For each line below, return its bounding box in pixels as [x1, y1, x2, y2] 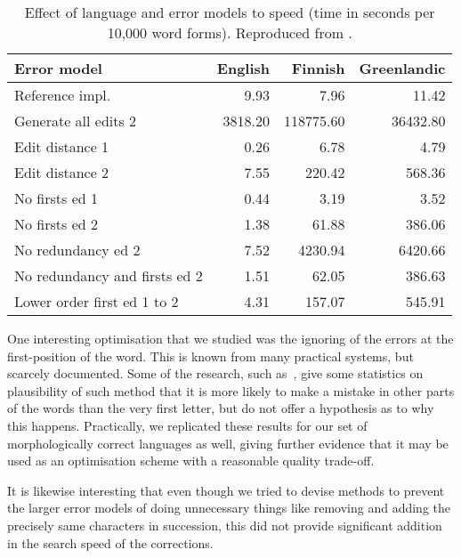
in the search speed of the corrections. [7, 533, 214, 552]
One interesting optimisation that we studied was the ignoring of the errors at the [7, 329, 454, 347]
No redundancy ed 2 [14, 239, 141, 260]
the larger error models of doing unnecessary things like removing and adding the [7, 498, 450, 517]
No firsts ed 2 [14, 214, 98, 234]
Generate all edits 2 [14, 110, 137, 131]
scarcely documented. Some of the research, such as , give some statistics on [7, 364, 424, 383]
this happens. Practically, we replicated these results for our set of [7, 416, 368, 434]
